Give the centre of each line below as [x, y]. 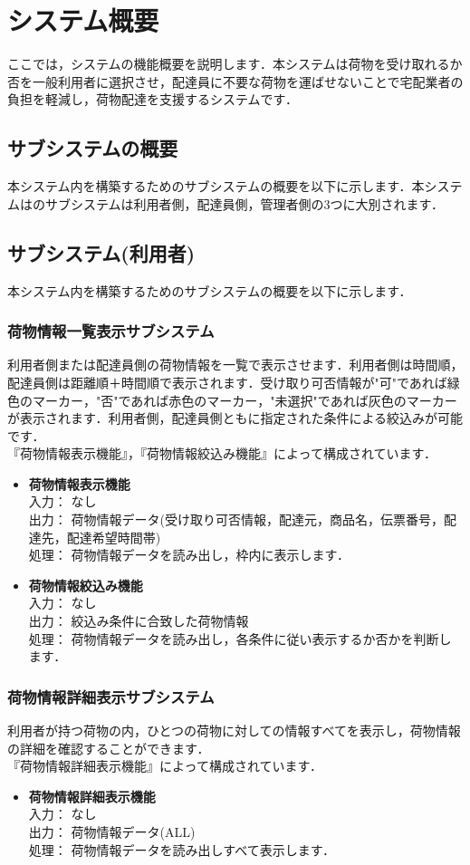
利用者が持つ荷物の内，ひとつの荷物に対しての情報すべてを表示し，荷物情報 [234, 730]
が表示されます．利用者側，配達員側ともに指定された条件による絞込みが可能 [235, 418]
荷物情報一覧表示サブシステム [111, 331]
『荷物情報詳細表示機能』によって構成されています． [165, 766]
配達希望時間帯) [114, 537]
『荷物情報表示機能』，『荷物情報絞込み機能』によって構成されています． [222, 453]
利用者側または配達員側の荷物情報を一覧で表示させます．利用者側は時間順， [235, 365]
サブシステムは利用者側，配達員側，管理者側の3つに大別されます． [245, 203]
